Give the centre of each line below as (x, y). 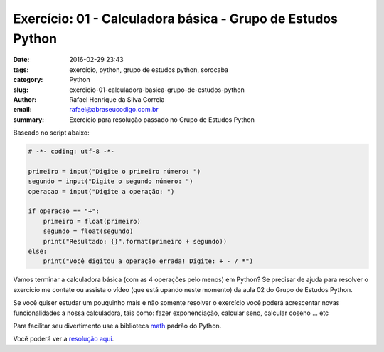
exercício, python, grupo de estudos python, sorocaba (149, 69)
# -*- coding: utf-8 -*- (71, 152)
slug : (21, 90)
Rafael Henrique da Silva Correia (117, 99)
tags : (21, 69)
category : (28, 80)
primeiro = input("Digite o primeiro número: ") (114, 171)
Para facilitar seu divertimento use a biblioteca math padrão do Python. (117, 326)
